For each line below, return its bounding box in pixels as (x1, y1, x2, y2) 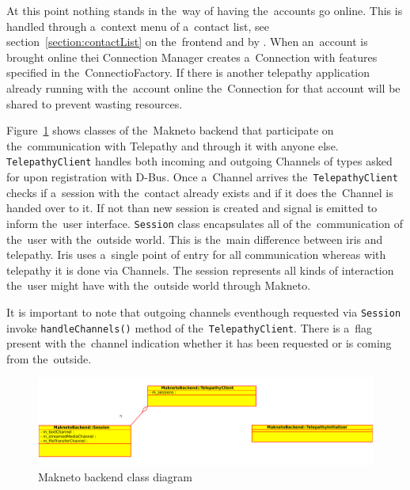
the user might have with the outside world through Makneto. (6, 277, 311, 294)
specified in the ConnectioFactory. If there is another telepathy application (6, 64, 370, 81)
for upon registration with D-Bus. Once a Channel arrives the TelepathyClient (6, 169, 398, 184)
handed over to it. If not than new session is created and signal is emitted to (6, 199, 378, 216)
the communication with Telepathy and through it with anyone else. (6, 137, 339, 154)
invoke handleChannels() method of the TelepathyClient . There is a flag (6, 319, 372, 336)
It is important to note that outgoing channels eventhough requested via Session (6, 303, 401, 320)
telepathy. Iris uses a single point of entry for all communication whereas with (6, 246, 386, 263)
